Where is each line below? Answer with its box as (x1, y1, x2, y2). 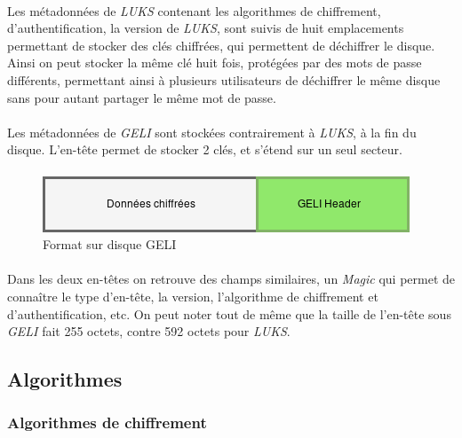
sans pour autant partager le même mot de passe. (7, 88, 276, 106)
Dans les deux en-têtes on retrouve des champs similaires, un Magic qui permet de (7, 270, 456, 288)
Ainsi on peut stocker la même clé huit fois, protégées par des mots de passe (7, 53, 422, 72)
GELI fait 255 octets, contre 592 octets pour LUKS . (7, 322, 291, 340)
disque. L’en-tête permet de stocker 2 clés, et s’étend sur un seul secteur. (7, 140, 402, 159)
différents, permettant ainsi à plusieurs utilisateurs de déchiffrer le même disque (7, 70, 441, 89)
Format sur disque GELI (43, 235, 177, 254)
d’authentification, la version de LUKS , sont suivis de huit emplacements (7, 19, 404, 37)
